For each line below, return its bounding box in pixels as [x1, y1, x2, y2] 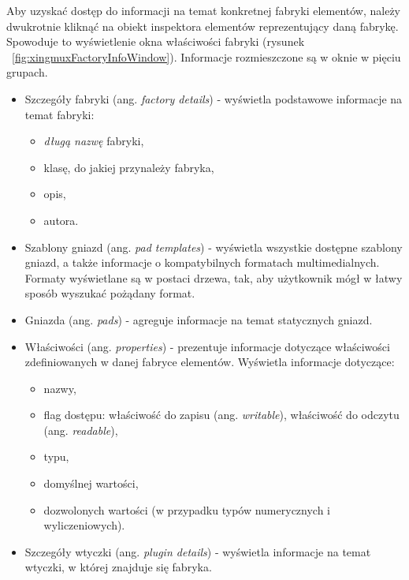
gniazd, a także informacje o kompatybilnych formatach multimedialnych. [24, 254, 380, 271]
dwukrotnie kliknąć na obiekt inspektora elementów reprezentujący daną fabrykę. [6, 17, 399, 34]
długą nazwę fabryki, [43, 133, 144, 149]
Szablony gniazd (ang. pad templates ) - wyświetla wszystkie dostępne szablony [24, 238, 403, 255]
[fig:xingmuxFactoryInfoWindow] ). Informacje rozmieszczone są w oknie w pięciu [12, 48, 401, 65]
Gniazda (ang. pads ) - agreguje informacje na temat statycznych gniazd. [24, 311, 373, 327]
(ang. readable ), [43, 421, 118, 438]
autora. [43, 211, 79, 228]
